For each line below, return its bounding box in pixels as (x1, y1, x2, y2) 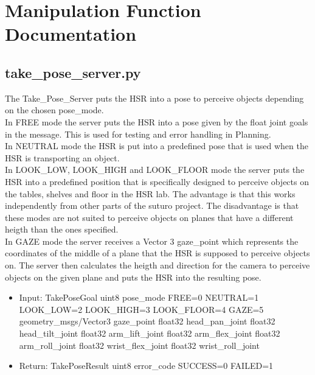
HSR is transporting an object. (5, 151, 120, 164)
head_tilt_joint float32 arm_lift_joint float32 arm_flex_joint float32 (19, 327, 280, 340)
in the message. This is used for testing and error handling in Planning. (5, 127, 271, 140)
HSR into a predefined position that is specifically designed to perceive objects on (5, 175, 309, 187)
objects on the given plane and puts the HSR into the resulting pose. (5, 270, 261, 283)
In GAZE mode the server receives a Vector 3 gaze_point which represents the (5, 234, 299, 247)
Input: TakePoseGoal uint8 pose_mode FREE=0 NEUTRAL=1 (19, 291, 259, 304)
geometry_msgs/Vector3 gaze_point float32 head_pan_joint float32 (19, 315, 275, 328)
